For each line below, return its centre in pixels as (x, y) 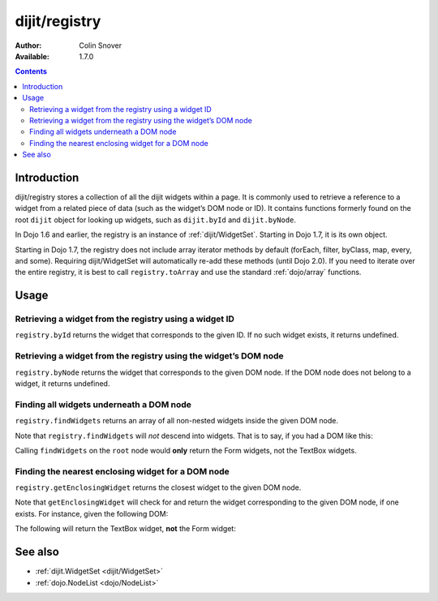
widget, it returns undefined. (62, 384)
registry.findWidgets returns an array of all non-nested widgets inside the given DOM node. (177, 421)
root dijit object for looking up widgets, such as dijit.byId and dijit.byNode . (155, 220)
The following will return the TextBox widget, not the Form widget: (126, 529)
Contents (31, 71)
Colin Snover (101, 45)
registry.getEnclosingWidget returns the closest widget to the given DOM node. (158, 487)
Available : (32, 56)
